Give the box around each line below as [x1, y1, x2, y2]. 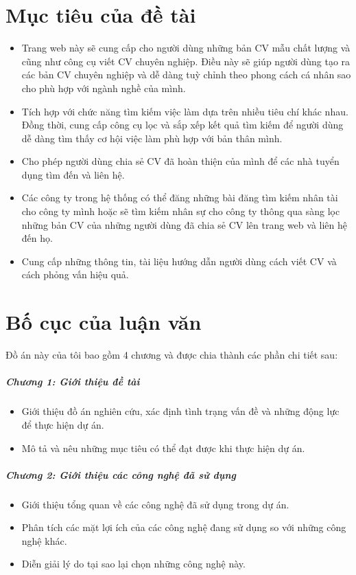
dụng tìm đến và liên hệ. [21, 167, 125, 181]
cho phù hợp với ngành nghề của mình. [21, 80, 186, 95]
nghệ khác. [21, 533, 67, 548]
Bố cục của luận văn [5, 308, 202, 336]
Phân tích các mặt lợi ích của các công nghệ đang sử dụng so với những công [21, 520, 346, 534]
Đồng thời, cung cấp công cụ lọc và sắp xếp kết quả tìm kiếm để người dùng [21, 117, 344, 132]
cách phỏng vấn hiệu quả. [21, 267, 129, 282]
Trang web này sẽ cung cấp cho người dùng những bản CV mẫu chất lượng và [21, 41, 351, 55]
